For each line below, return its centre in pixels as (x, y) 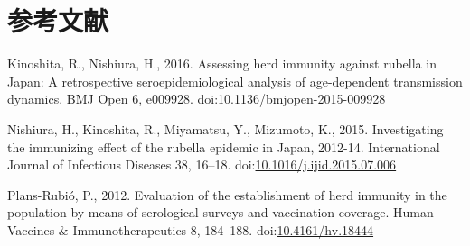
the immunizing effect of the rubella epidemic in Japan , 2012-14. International (224, 146)
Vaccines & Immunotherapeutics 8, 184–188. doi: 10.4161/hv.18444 (191, 229)
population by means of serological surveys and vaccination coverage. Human (221, 212)
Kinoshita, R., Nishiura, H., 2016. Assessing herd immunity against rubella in (222, 64)
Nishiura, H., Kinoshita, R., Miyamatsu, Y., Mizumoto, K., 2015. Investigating (226, 128)
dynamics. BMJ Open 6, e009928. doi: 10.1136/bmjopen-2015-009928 (197, 99)
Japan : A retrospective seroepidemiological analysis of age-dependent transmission (235, 81)
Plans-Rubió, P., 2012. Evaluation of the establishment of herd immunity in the (227, 194)
